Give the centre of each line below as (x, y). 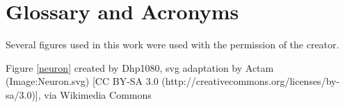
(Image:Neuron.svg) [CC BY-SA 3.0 (82, 81)
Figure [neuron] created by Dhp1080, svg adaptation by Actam (140, 67)
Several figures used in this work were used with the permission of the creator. (172, 45)
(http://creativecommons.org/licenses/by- (251, 81)
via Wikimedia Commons (98, 94)
